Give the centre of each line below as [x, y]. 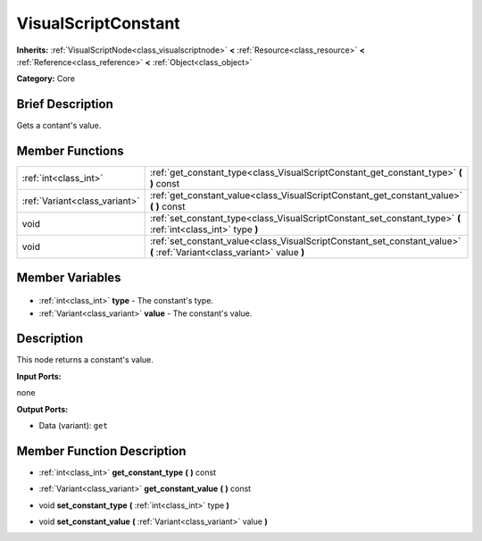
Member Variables [69, 277]
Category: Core [46, 79]
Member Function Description [101, 451]
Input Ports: [39, 376]
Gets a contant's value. [59, 126]
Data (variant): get [74, 426]
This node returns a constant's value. [85, 360]
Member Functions [70, 151]
